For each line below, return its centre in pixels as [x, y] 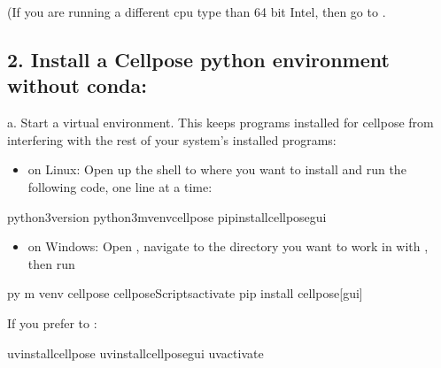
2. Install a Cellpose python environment [198, 59]
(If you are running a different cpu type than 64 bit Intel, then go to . [197, 11]
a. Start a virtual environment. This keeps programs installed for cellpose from [220, 123]
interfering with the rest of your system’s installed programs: [172, 139]
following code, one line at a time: [120, 186]
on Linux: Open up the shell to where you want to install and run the [217, 169]
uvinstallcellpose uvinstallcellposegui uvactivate [135, 353]
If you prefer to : [52, 322]
